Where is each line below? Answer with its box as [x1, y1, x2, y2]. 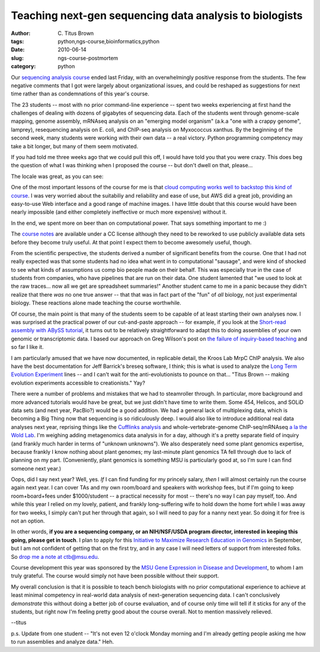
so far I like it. [11, 344, 44, 351]
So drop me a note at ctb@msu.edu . [11, 553, 100, 560]
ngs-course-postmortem [57, 54, 119, 62]
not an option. [11, 517, 45, 524]
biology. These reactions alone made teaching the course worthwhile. [11, 300, 182, 307]
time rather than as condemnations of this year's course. [11, 90, 149, 97]
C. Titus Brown [57, 30, 94, 37]
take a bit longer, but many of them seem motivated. [11, 142, 139, 150]
